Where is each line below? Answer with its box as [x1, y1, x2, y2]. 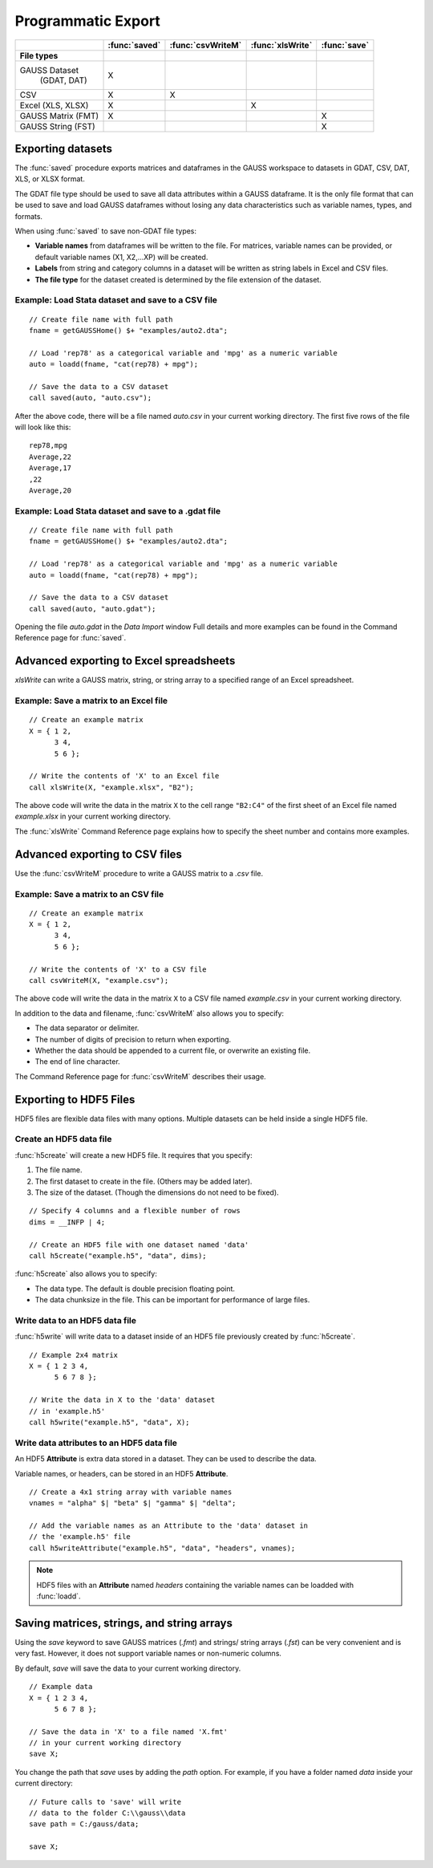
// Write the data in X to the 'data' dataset [29, 1395, 216, 1404]
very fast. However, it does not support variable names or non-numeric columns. [14, 1649, 282, 1659]
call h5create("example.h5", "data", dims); [29, 1251, 208, 1260]
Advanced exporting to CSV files [14, 847, 182, 861]
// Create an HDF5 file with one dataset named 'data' [29, 1240, 249, 1249]
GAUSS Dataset [19, 64, 79, 75]
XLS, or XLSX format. [14, 174, 86, 184]
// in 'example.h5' [29, 1407, 106, 1415]
